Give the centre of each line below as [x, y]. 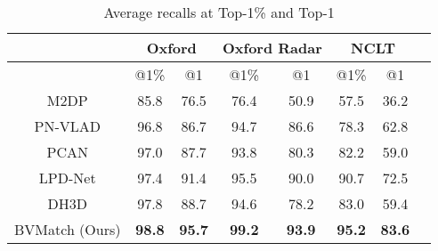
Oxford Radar [272, 48]
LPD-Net [67, 178]
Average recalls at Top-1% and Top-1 [219, 12]
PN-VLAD [67, 126]
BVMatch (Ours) [68, 229]
